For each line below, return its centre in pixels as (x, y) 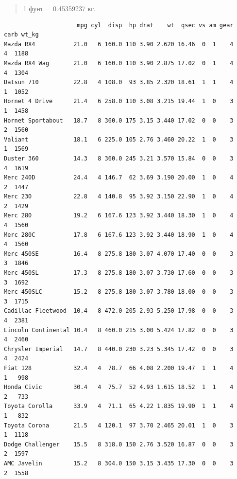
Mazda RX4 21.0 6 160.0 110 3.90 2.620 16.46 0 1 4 (119, 44)
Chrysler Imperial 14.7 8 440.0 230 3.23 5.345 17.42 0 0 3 (119, 349)
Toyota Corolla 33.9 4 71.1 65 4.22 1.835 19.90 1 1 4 (119, 406)
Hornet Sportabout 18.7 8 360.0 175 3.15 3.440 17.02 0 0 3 (119, 120)
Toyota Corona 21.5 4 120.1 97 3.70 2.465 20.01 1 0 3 (119, 425)
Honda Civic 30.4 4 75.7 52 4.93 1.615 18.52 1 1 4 (119, 387)
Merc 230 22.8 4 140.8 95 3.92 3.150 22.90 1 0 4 (119, 197)
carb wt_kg (21, 35)
